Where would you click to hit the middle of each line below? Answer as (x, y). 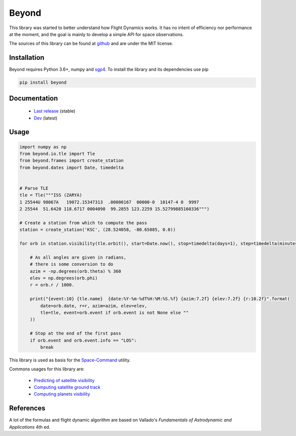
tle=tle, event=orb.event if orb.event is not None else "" (114, 313)
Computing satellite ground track (67, 387)
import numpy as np (43, 147)
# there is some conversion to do (72, 264)
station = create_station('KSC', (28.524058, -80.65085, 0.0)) (98, 230)
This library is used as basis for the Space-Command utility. (70, 360)
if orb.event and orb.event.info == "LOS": (83, 340)
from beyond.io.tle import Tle (57, 154)
